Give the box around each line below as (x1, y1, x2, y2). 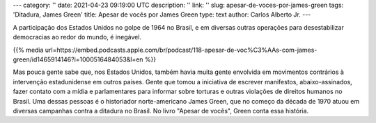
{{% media (13, 46, 44, 54)
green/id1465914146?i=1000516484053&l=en (13, 55, 143, 64)
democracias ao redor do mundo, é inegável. (13, 33, 142, 41)
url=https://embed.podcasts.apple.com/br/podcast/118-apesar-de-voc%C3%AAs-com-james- (45, 46, 318, 54)
